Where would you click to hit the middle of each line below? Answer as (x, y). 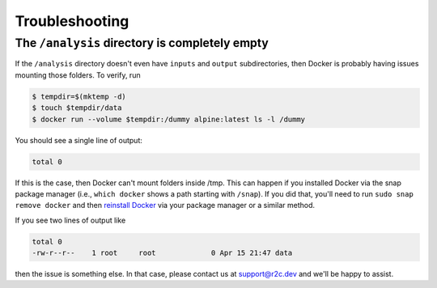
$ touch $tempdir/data (77, 108)
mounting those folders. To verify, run (78, 75)
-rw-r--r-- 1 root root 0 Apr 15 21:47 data (162, 253)
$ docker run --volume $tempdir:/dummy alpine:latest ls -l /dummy (169, 119)
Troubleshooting (72, 21)
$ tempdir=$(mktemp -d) (79, 96)
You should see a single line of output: (79, 140)
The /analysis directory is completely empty (142, 43)
